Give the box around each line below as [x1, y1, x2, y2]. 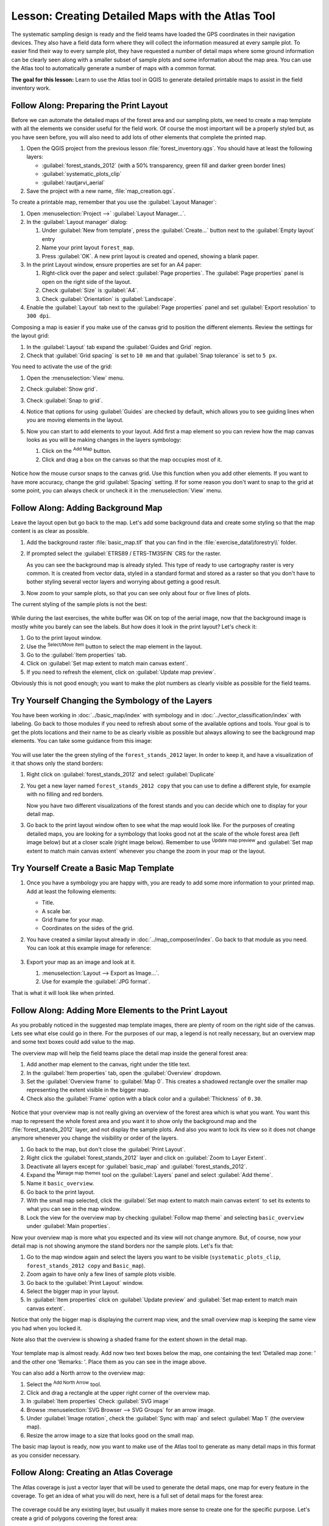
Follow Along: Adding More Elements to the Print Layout [11, 1005, 228, 1016]
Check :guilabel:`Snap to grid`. [26, 397, 103, 404]
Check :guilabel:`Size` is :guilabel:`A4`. [41, 287, 139, 294]
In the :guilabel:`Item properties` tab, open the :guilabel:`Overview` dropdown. [26, 1069, 222, 1077]
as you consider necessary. [11, 1452, 80, 1459]
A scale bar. [41, 907, 72, 915]
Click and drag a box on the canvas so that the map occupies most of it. [41, 455, 222, 463]
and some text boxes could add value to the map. [11, 1038, 135, 1046]
